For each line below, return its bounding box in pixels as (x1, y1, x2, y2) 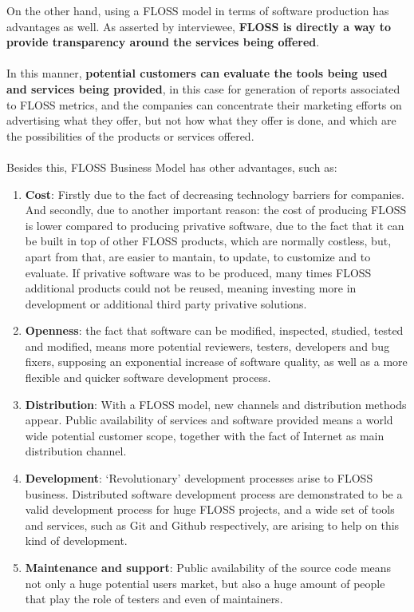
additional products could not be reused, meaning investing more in (25, 280, 357, 296)
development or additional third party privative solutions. (25, 295, 307, 312)
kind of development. (25, 532, 128, 549)
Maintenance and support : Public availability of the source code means (25, 559, 392, 575)
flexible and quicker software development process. (25, 369, 271, 386)
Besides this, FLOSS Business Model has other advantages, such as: (6, 158, 337, 175)
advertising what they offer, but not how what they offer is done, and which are (6, 112, 396, 129)
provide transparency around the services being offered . (6, 34, 320, 50)
